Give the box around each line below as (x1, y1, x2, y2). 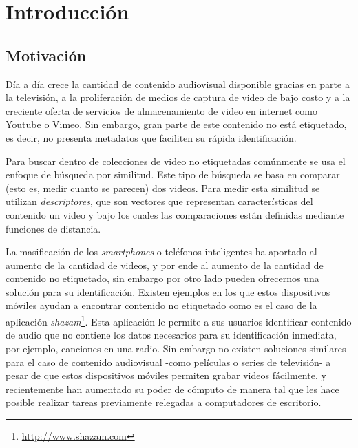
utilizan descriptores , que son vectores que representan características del (6, 194, 313, 209)
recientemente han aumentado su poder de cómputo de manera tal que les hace (6, 381, 339, 396)
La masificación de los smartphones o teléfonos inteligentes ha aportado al (6, 244, 317, 259)
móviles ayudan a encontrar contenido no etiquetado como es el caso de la (6, 298, 317, 312)
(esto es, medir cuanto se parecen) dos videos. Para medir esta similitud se (6, 180, 320, 195)
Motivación (6, 44, 87, 65)
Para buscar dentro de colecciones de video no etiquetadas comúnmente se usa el (6, 153, 346, 168)
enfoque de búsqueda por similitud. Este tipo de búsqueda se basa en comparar (6, 167, 340, 182)
